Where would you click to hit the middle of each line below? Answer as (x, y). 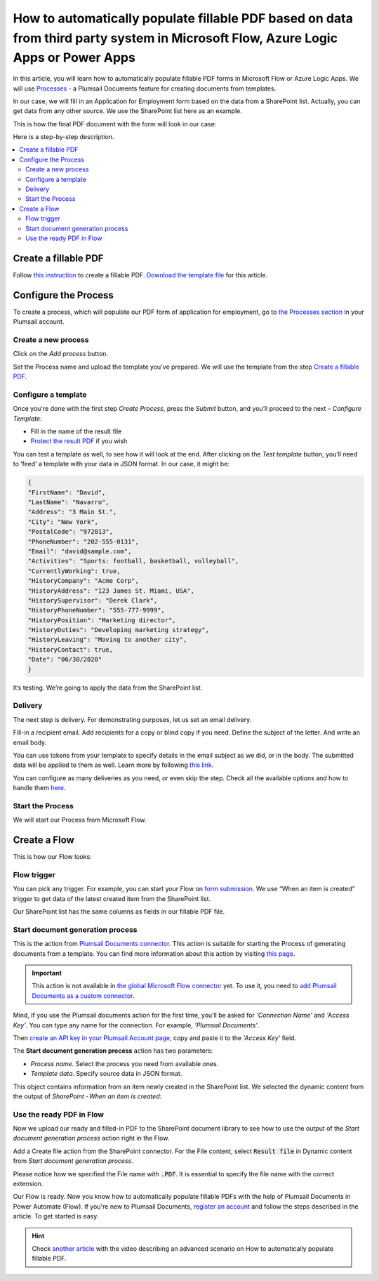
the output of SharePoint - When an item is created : (87, 1096)
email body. (30, 742)
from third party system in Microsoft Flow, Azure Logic (175, 38)
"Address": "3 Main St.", (72, 512)
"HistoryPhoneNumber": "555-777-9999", (96, 610)
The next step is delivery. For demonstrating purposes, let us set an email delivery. (132, 719)
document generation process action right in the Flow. (91, 1138)
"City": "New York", (63, 522)
